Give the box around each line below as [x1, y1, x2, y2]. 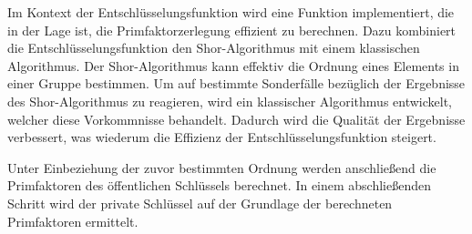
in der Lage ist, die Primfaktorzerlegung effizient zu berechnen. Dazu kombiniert [7, 20, 457, 39]
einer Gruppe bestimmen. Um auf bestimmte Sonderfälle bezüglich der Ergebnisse [7, 74, 466, 93]
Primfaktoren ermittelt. [7, 211, 139, 230]
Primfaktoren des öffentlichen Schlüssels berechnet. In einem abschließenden [7, 176, 432, 195]
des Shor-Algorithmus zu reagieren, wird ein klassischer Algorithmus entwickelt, [7, 91, 452, 110]
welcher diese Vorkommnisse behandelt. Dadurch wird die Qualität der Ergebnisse [7, 109, 466, 128]
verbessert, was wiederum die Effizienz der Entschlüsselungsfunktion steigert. [7, 127, 436, 147]
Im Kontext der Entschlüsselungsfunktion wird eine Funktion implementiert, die [7, 3, 455, 21]
